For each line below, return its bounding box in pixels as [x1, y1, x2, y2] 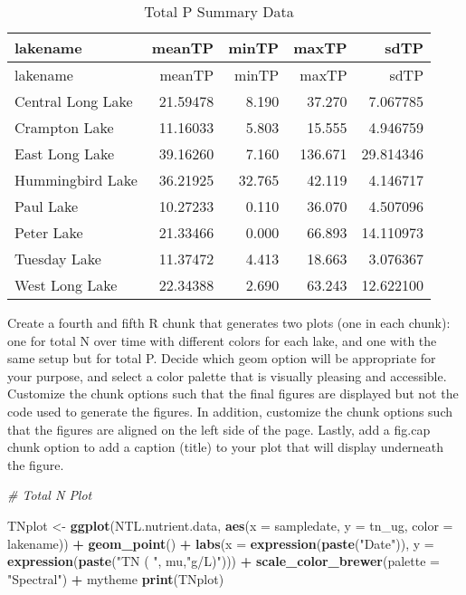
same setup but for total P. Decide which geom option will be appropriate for [7, 349, 436, 368]
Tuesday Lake [14, 248, 101, 269]
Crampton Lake [14, 117, 114, 138]
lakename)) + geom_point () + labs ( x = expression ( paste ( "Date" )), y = [7, 533, 434, 552]
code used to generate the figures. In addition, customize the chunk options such [7, 401, 452, 420]
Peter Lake [14, 222, 83, 243]
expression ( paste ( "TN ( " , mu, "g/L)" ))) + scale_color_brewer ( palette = [7, 552, 440, 571]
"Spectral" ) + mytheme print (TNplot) [7, 569, 224, 588]
